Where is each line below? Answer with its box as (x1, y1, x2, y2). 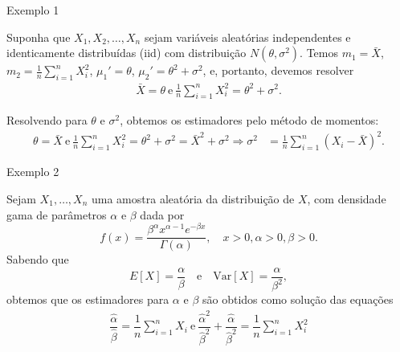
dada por (140, 206, 185, 223)
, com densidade (307, 190, 386, 207)
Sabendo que (6, 251, 69, 268)
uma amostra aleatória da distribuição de (92, 190, 295, 207)
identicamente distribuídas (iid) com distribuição (6, 44, 247, 61)
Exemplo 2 (6, 163, 59, 180)
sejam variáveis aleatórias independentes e (144, 28, 351, 45)
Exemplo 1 (6, 2, 59, 18)
